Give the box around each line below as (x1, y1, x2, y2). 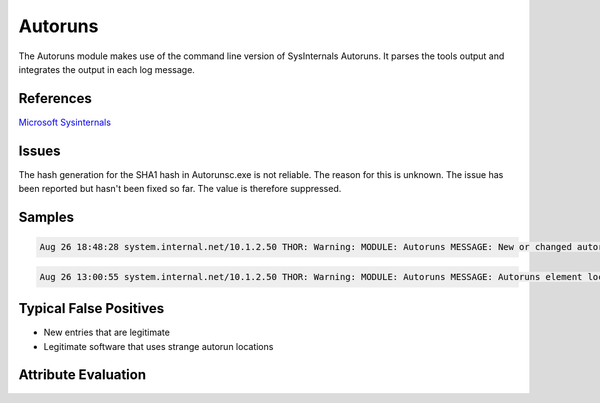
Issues (18, 142, 61, 159)
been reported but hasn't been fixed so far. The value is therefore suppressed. (18, 183, 342, 195)
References (18, 90, 92, 107)
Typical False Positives (18, 300, 165, 317)
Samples (18, 208, 75, 225)
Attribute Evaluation (18, 366, 147, 384)
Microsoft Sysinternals (18, 116, 112, 128)
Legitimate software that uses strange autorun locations (43, 340, 274, 352)
